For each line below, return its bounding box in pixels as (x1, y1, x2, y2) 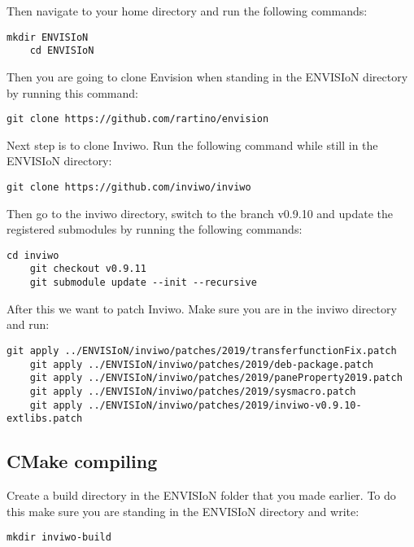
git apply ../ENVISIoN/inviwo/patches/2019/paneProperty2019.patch (29, 372, 403, 384)
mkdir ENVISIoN (7, 31, 89, 43)
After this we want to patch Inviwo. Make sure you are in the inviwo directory (7, 300, 397, 317)
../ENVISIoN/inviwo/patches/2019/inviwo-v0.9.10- (88, 399, 362, 411)
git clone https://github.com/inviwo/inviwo (7, 181, 251, 193)
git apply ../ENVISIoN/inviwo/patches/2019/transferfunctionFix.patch (7, 344, 397, 357)
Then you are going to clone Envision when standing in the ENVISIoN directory (7, 68, 408, 85)
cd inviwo (7, 249, 59, 261)
